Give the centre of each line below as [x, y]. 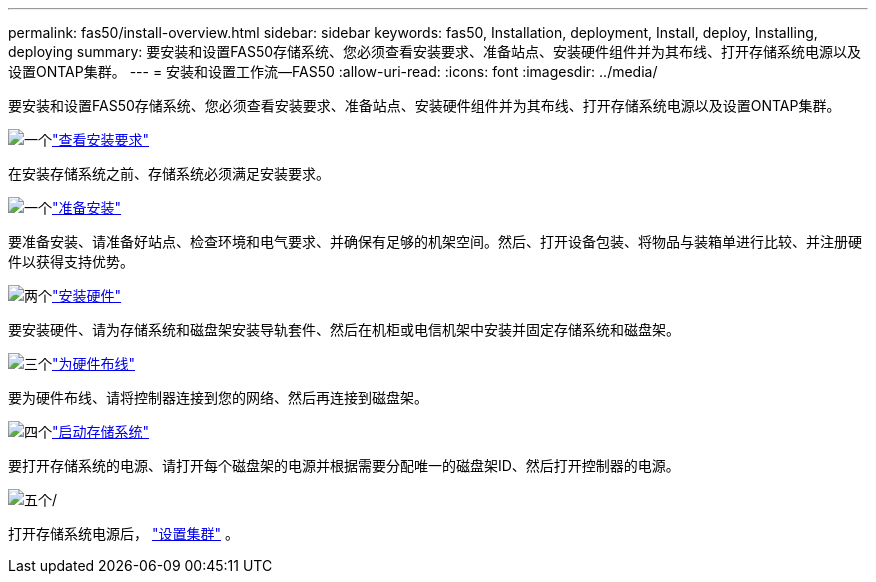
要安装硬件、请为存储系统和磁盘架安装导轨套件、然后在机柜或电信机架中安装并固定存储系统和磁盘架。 [344, 329]
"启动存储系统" [101, 431]
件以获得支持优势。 [71, 261]
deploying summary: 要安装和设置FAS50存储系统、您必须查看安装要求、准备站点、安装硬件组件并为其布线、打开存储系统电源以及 [435, 51]
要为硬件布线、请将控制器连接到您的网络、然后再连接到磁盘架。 [218, 397]
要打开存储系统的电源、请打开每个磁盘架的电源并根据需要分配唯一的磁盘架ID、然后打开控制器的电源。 [344, 465]
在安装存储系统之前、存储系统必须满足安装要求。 [169, 173]
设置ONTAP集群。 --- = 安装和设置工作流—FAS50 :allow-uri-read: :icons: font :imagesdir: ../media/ [333, 71]
